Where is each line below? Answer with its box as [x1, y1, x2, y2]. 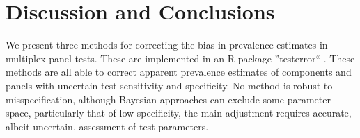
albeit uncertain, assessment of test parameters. [6, 119, 209, 133]
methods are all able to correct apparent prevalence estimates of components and [6, 64, 352, 79]
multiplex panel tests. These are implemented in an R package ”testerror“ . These [6, 51, 355, 65]
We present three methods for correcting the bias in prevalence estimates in [6, 37, 328, 52]
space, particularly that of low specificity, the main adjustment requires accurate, [6, 105, 352, 120]
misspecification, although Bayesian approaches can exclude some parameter [6, 92, 331, 106]
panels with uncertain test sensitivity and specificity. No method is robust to [6, 78, 333, 92]
